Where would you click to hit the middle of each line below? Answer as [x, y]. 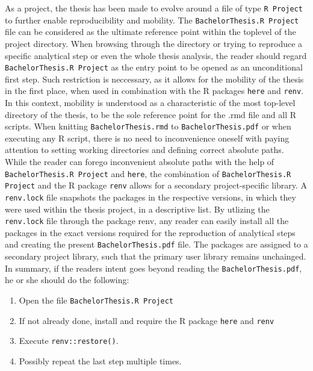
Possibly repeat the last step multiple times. [100, 360]
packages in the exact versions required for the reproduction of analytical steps [150, 232]
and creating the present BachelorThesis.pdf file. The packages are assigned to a [156, 244]
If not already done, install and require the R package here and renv [147, 320]
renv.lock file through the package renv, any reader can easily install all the [147, 221]
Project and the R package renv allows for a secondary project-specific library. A [156, 185]
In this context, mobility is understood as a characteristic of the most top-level [150, 102]
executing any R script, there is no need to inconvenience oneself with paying [147, 138]
